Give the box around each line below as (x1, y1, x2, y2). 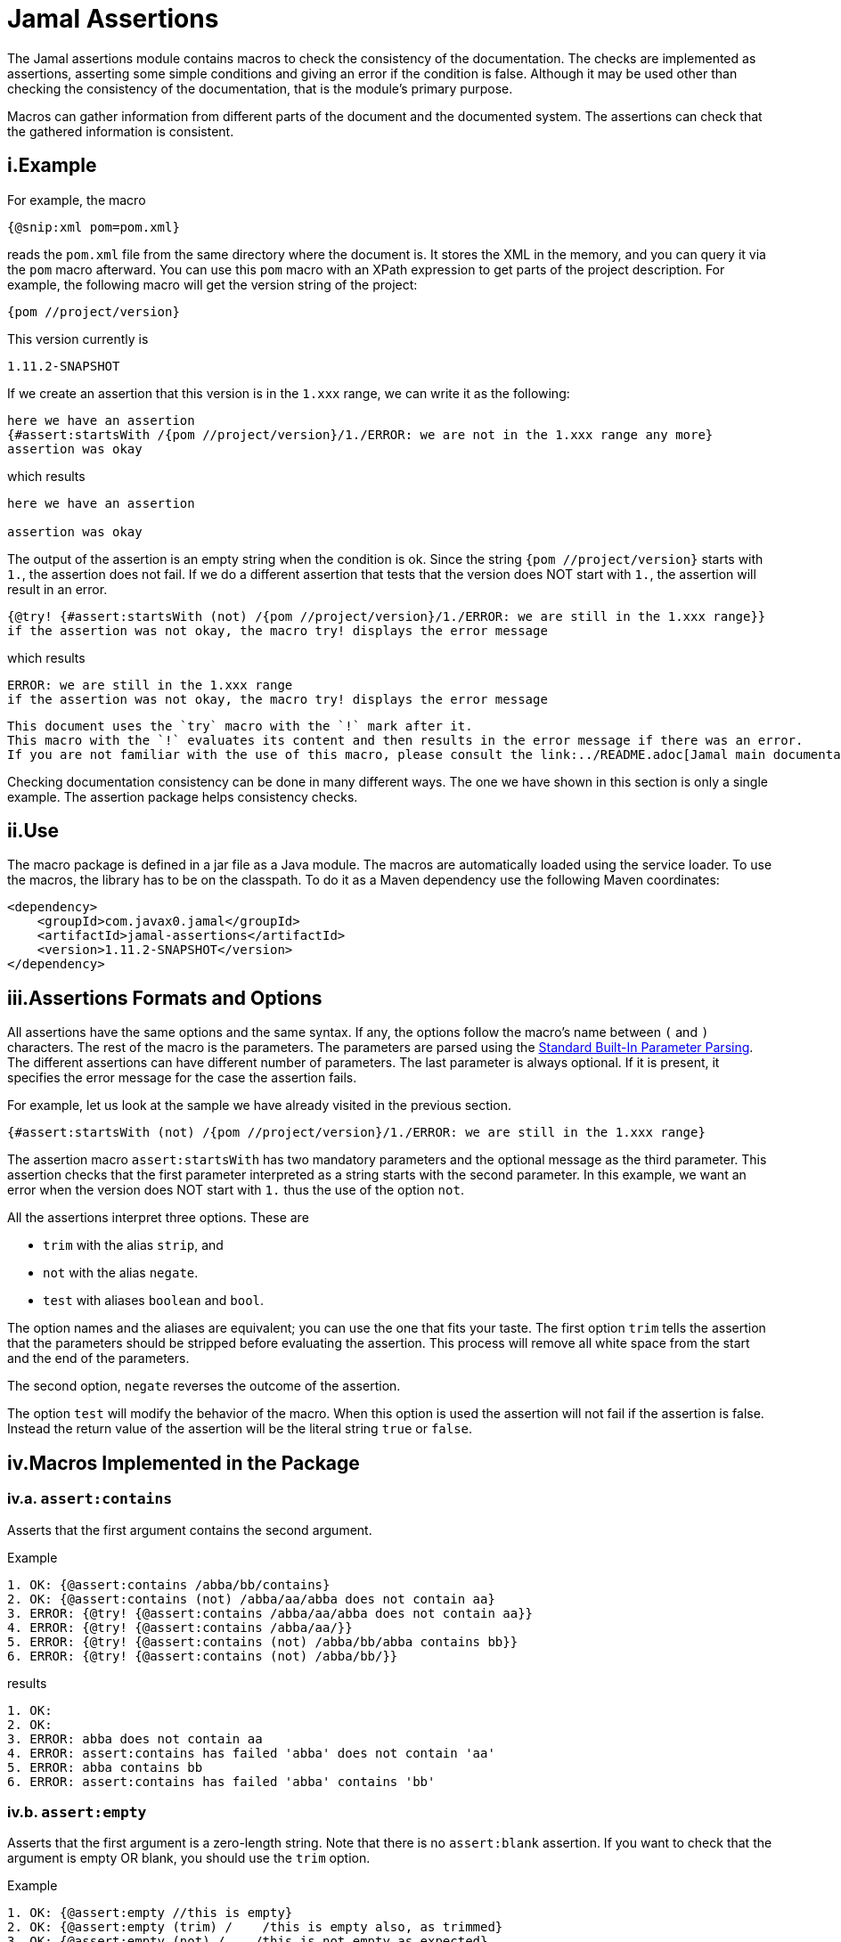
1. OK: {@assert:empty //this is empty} (7, 1905, 293, 1921)
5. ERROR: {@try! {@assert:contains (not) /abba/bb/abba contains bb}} (7, 1634, 518, 1649)
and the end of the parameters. (7, 1350, 190, 1367)
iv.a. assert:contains (7, 1489, 173, 1508)
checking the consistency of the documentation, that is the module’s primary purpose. (7, 80, 513, 96)
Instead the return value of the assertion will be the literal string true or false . (7, 1421, 473, 1437)
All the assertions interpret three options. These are (7, 1210, 309, 1226)
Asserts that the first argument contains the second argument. (7, 1522, 372, 1538)
